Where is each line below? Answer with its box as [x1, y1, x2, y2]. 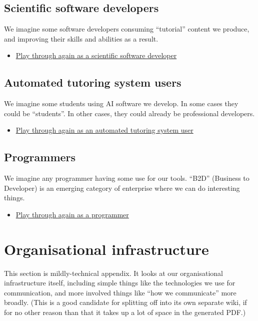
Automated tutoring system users [4, 75, 181, 90]
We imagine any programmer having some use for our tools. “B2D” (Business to [4, 173, 249, 183]
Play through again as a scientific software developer [15, 50, 177, 61]
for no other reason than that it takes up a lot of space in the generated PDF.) [4, 307, 246, 317]
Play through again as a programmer [15, 209, 129, 219]
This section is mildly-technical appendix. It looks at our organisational [4, 267, 223, 278]
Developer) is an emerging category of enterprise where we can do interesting [4, 182, 240, 193]
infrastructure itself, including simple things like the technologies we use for [4, 277, 235, 288]
